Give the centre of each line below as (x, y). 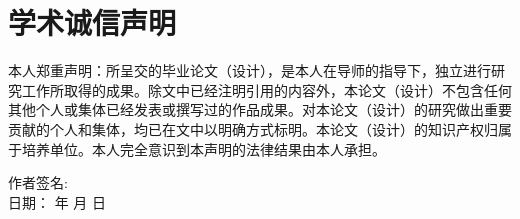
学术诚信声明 (92, 22)
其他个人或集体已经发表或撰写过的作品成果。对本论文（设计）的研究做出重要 (260, 109)
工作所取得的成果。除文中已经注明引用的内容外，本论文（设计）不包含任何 (266, 89)
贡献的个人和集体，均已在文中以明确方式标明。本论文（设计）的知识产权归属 (260, 128)
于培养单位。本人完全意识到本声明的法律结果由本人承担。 (197, 148)
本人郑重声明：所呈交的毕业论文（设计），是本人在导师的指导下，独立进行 (249, 70)
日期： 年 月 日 (57, 201)
